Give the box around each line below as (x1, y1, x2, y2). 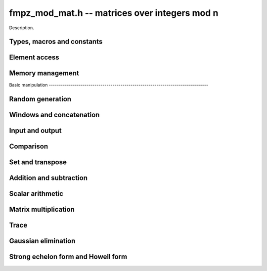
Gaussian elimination (9, 237, 76, 245)
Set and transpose (9, 158, 67, 167)
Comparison (9, 142, 48, 151)
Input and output (9, 127, 62, 135)
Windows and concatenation (9, 111, 100, 119)
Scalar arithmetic (9, 189, 64, 198)
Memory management (9, 69, 79, 78)
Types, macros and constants (9, 38, 103, 46)
